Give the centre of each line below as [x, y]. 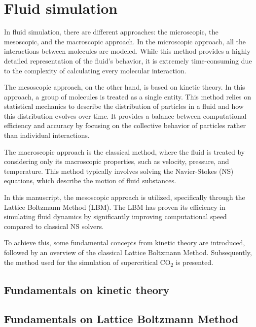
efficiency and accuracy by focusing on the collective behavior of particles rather [125, 125]
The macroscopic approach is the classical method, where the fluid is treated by [125, 151]
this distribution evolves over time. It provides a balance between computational [125, 115]
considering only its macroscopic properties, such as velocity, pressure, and [117, 161]
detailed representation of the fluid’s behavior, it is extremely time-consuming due [128, 60]
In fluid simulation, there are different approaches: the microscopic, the [111, 32]
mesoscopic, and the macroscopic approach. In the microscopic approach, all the [125, 41]
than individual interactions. [47, 135]
